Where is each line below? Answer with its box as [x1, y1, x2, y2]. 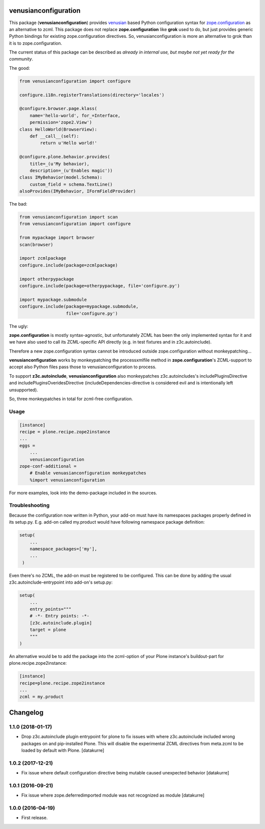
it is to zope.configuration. [9, 40, 62, 46]
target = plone [29, 627, 66, 633]
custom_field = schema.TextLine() [29, 181, 113, 187]
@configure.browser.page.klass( [19, 106, 98, 112]
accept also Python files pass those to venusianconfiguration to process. [9, 364, 157, 370]
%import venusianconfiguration [29, 477, 105, 483]
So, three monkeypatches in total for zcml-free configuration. [9, 396, 133, 402]
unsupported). [9, 386, 38, 393]
